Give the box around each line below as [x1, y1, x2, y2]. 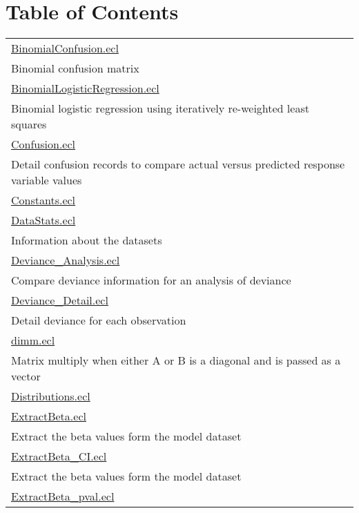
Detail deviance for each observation [11, 312, 186, 329]
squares [11, 116, 47, 133]
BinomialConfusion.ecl [11, 40, 119, 57]
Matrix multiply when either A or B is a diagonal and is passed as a [11, 352, 341, 369]
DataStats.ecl [11, 212, 76, 229]
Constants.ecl [11, 192, 76, 209]
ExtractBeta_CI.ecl [11, 448, 107, 465]
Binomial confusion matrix [11, 60, 139, 77]
